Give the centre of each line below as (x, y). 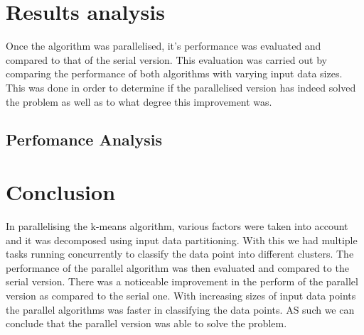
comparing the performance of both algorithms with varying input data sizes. (174, 73)
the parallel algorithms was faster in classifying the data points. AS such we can (180, 309)
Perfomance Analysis (84, 139)
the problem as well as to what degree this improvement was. (139, 101)
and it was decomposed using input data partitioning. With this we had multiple (182, 240)
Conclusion (61, 192)
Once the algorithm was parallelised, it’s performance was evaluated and (164, 46)
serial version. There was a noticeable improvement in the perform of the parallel (182, 281)
